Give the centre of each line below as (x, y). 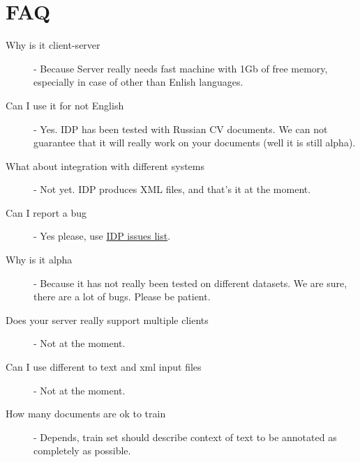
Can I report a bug (46, 212)
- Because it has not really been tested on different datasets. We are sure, (190, 283)
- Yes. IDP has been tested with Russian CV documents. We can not (181, 129)
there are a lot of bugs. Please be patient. (122, 297)
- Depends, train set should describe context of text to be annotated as (185, 437)
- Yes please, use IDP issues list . (102, 236)
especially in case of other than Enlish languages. (138, 82)
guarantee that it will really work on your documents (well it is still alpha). (195, 143)
